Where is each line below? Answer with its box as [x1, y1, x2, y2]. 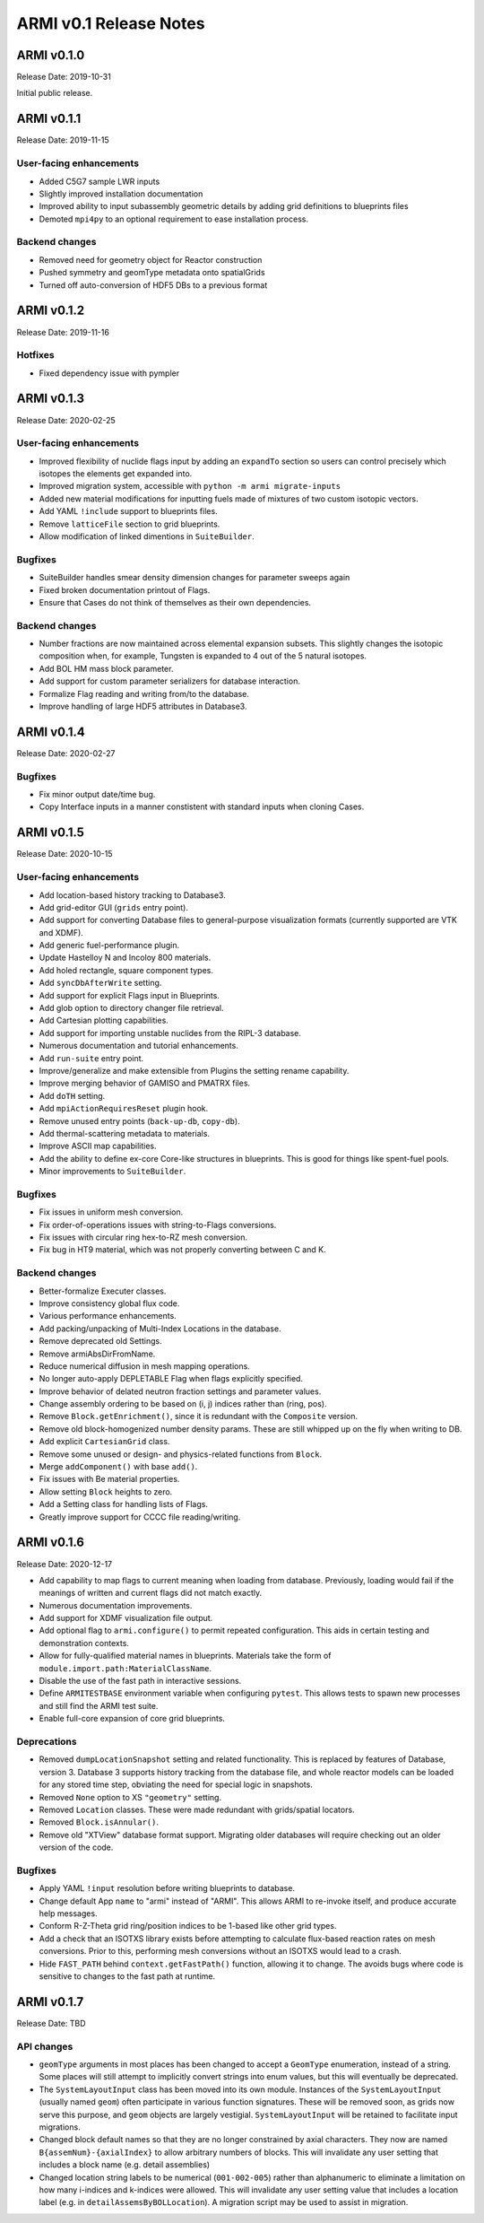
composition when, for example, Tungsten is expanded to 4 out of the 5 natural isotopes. [39, 650, 367, 661]
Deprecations [16, 1735, 77, 1748]
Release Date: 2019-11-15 [16, 135, 109, 145]
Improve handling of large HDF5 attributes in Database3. [39, 701, 247, 712]
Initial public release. [16, 88, 93, 99]
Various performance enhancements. [39, 1311, 177, 1321]
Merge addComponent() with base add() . [39, 1461, 198, 1472]
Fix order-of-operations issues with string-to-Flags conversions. [39, 1219, 277, 1230]
